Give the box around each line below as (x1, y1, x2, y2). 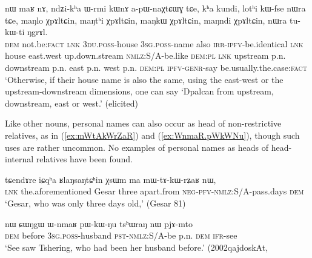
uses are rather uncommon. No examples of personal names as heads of (5, 141, 269, 153)
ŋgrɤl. (27, 25, 48, 38)
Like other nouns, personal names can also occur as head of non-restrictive (5, 117, 282, 130)
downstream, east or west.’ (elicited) (5, 96, 138, 109)
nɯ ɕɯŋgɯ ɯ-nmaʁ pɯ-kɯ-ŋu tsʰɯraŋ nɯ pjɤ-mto (5, 217, 193, 230)
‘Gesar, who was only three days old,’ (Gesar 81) (5, 196, 186, 209)
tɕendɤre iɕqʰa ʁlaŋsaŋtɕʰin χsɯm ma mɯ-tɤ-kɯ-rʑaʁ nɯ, (5, 173, 216, 185)
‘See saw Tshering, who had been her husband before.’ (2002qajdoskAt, (5, 240, 268, 253)
